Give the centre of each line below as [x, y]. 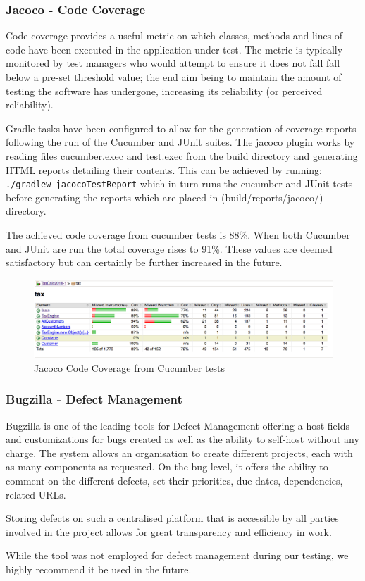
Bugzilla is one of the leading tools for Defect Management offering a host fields [178, 425]
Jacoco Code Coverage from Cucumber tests [130, 367]
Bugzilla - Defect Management [94, 399]
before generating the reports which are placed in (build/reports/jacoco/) [165, 197]
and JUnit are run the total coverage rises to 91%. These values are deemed [169, 248]
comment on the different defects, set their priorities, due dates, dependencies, [174, 480]
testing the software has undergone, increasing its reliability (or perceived [164, 90]
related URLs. [36, 494]
